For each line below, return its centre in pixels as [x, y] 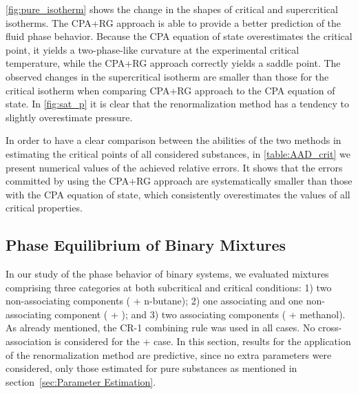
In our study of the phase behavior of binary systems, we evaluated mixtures [167, 274]
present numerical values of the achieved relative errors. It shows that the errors [174, 167]
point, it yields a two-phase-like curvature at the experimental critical [152, 49]
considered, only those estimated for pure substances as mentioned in [151, 368]
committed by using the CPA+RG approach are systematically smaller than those [179, 181]
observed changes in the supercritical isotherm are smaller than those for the [167, 76]
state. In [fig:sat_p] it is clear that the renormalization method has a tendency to [177, 104]
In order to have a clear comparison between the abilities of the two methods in [173, 140]
